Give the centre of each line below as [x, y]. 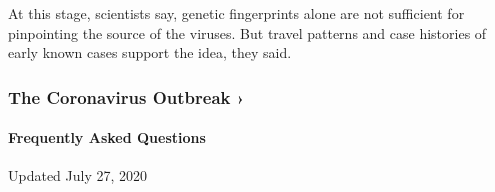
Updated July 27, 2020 [78, 175]
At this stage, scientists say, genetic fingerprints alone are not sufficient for [236, 13]
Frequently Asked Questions [107, 137]
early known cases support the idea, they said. [150, 52]
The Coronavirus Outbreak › [126, 96]
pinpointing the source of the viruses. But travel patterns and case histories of [247, 32]
